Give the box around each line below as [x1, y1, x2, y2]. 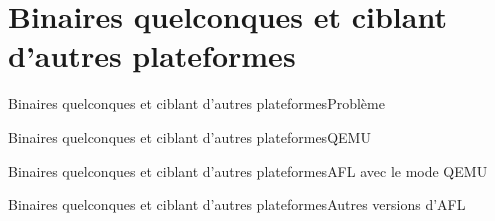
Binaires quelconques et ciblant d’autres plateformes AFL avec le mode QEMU [8, 160, 488, 181]
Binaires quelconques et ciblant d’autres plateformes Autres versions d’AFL [8, 194, 466, 215]
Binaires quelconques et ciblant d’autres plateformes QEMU [8, 126, 371, 147]
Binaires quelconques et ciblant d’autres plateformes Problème [8, 93, 385, 114]
